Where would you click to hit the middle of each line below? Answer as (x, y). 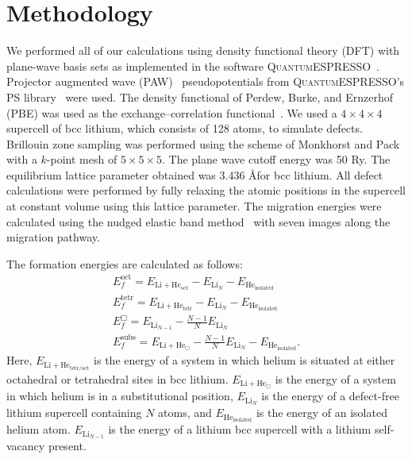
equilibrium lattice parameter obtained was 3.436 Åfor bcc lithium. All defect (195, 174)
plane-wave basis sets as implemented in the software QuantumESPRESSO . (193, 66)
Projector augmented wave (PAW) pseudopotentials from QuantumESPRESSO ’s (206, 81)
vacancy (26, 446)
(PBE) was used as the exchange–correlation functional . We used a (172, 112)
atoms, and (185, 413)
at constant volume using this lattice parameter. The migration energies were (194, 206)
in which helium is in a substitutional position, (120, 396)
